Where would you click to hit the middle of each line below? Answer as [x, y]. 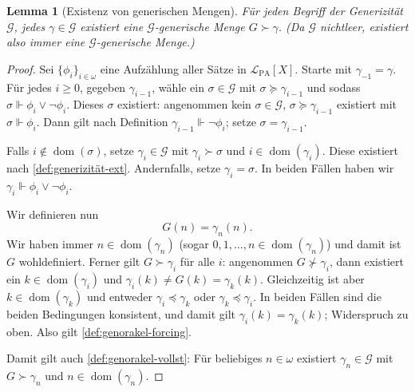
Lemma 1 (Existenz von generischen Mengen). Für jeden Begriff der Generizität [205, 10]
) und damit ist [364, 243]
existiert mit [367, 104]
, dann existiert [366, 261]
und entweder [119, 296]
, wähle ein [178, 87]
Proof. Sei [30, 68]
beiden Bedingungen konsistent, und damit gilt [121, 313]
